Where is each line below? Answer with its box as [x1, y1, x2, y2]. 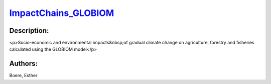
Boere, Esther [9, 73, 38, 79]
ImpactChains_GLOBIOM [9, 7, 114, 18]
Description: [9, 26, 49, 35]
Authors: [9, 60, 38, 68]
